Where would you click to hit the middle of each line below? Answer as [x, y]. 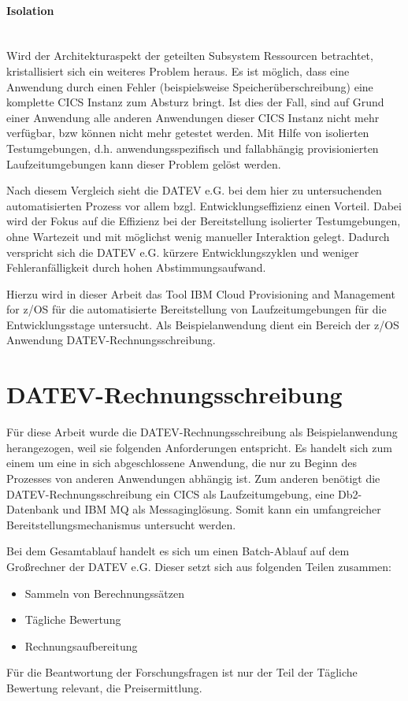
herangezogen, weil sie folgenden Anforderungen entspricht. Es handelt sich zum [199, 447]
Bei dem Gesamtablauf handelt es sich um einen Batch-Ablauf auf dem [178, 551]
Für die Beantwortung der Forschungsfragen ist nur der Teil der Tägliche [182, 672]
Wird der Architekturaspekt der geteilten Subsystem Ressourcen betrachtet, [190, 56]
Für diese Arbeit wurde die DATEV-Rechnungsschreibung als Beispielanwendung [202, 432]
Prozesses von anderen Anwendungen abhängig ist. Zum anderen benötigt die [193, 478]
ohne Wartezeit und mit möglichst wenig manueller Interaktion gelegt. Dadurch [198, 236]
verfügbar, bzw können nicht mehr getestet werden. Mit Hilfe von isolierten [188, 133]
